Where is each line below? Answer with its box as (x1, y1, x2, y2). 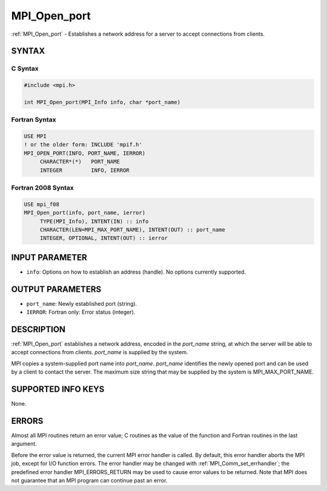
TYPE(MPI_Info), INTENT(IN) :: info (39, 218, 149, 225)
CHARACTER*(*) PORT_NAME (39, 158, 121, 165)
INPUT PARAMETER (11, 252, 87, 263)
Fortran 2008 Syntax (11, 183, 74, 192)
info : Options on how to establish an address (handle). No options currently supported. (26, 268, 246, 275)
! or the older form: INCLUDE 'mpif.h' (24, 141, 142, 148)
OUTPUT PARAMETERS (11, 284, 102, 294)
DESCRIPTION (11, 324, 66, 334)
